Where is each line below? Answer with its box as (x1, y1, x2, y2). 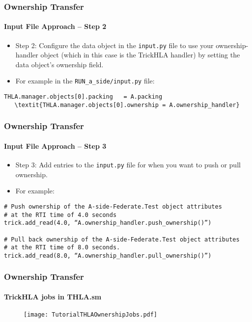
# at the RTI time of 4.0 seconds (4, 211, 117, 218)
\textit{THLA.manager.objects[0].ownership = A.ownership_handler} (14, 101, 240, 108)
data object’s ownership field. (15, 59, 104, 69)
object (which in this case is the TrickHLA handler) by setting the (40, 50, 240, 60)
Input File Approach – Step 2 (4, 21, 107, 31)
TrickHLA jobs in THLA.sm (4, 291, 102, 301)
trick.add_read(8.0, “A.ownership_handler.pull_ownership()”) (4, 252, 212, 259)
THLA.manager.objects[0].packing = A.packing (4, 93, 163, 101)
